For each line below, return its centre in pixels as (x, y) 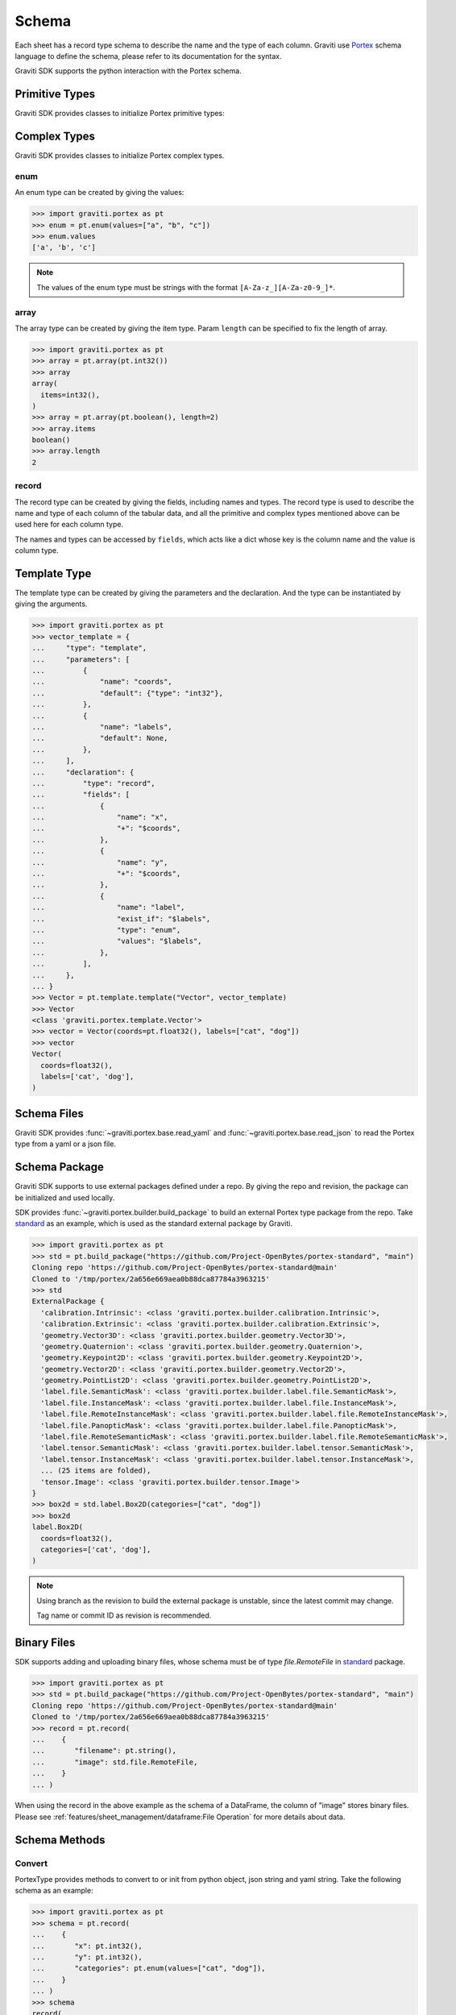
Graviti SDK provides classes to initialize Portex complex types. (120, 156)
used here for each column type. (69, 525)
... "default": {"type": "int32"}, (127, 693)
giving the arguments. (51, 604)
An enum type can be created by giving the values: (99, 193)
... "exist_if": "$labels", (121, 918)
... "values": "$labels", (117, 941)
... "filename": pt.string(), (104, 1751)
